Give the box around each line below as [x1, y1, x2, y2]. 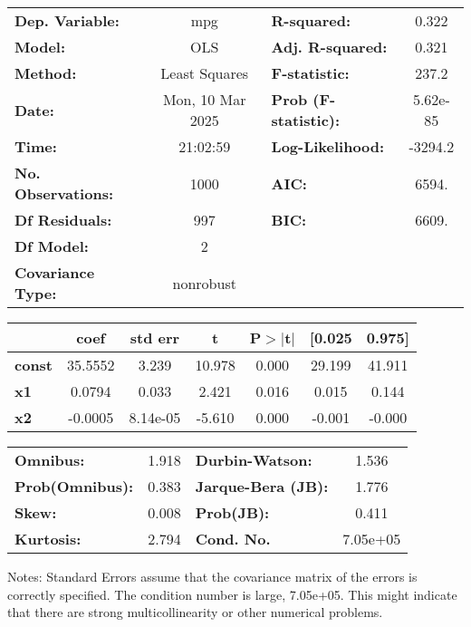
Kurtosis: [14, 528, 82, 549]
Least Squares [160, 63, 249, 83]
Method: [14, 63, 77, 83]
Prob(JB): [195, 502, 270, 523]
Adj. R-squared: [271, 36, 388, 57]
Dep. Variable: [14, 10, 120, 31]
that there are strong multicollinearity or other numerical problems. [7, 603, 383, 622]
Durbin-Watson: [195, 449, 312, 470]
